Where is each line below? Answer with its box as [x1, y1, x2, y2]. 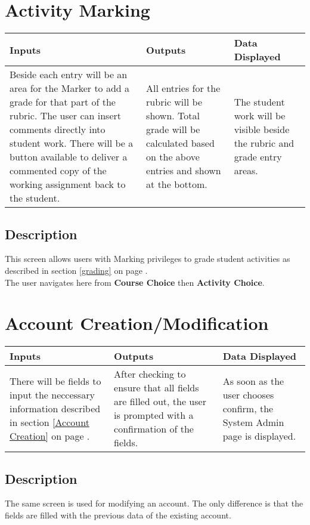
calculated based [146, 136, 215, 150]
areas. [234, 163, 258, 178]
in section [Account [10, 415, 89, 429]
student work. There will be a [10, 136, 134, 150]
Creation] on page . [10, 428, 90, 443]
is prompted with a [114, 408, 194, 422]
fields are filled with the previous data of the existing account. [5, 509, 231, 521]
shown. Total [146, 109, 200, 123]
